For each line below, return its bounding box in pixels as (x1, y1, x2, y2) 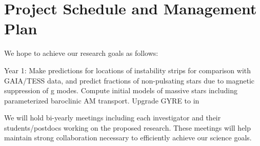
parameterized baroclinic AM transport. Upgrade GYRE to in (4, 95, 199, 106)
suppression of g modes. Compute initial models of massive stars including (4, 85, 237, 96)
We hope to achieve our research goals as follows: (4, 48, 158, 58)
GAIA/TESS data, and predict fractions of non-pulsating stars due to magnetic (4, 75, 255, 86)
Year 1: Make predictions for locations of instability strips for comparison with (4, 65, 251, 75)
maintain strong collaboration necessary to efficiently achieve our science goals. (4, 132, 252, 143)
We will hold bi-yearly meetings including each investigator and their (4, 112, 221, 123)
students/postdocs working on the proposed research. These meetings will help (4, 122, 251, 133)
